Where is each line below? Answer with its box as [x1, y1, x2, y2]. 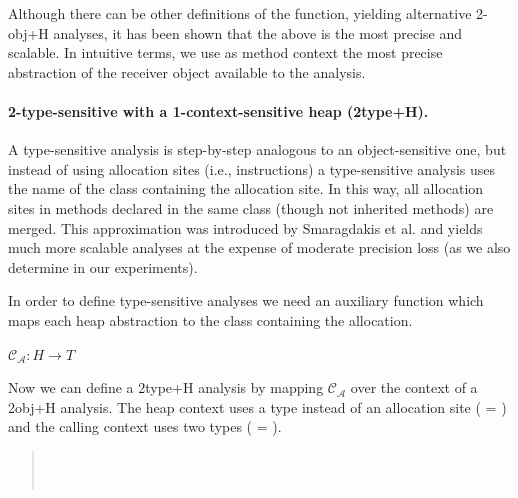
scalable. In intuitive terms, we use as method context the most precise [8, 42, 443, 63]
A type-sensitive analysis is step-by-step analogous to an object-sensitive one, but [8, 139, 507, 160]
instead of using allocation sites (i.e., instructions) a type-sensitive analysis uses [8, 158, 496, 179]
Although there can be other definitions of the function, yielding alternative [8, 3, 472, 23]
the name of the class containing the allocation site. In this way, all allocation [8, 178, 484, 199]
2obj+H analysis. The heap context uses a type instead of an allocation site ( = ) [8, 396, 507, 417]
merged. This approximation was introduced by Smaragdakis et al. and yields [8, 217, 483, 238]
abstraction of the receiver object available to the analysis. [8, 61, 366, 82]
